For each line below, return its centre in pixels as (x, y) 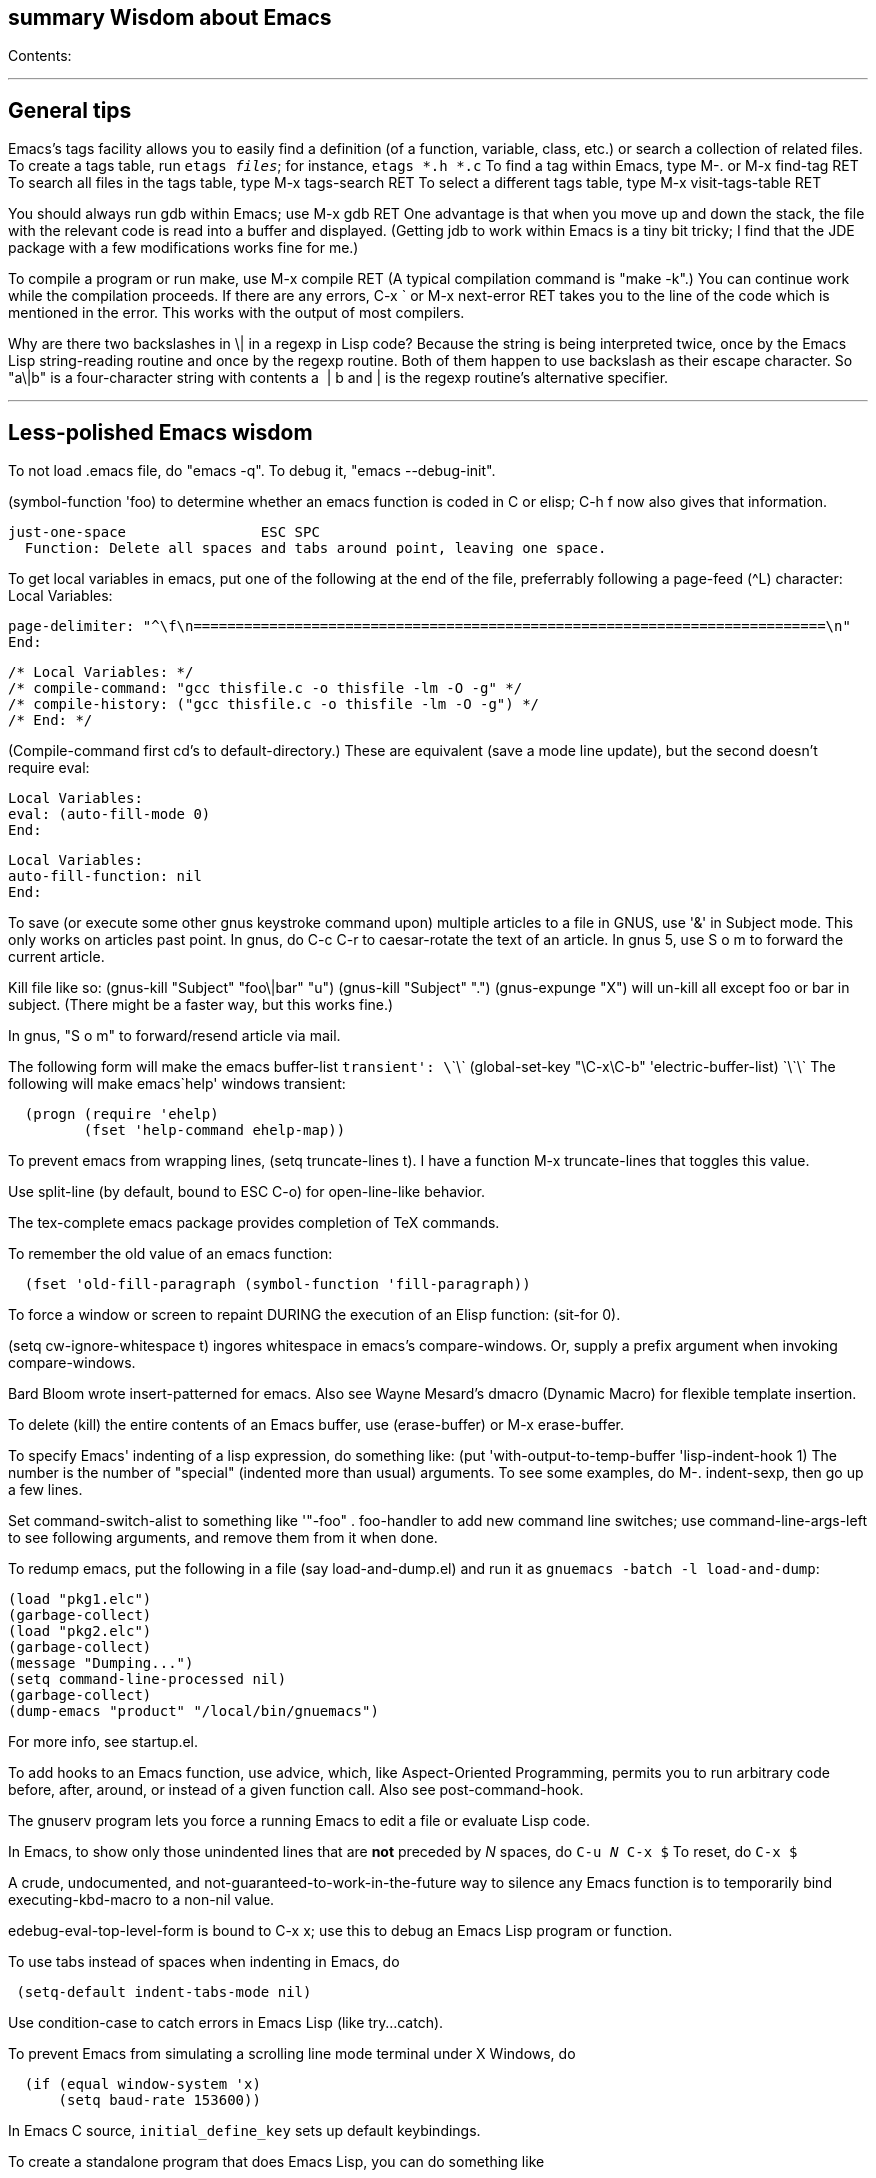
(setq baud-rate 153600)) (159, 2100)
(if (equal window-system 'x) (142, 2084)
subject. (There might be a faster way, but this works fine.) (201, 1005)
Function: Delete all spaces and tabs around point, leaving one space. (315, 548)
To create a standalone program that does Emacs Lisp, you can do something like (276, 2162)
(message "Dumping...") (101, 1663)
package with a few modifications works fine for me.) (183, 248)
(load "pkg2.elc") (80, 1631)
